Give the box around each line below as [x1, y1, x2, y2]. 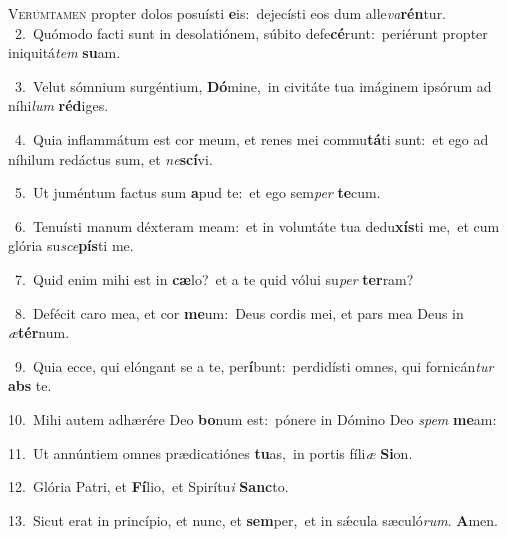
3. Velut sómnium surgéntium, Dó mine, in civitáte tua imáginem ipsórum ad [14, 75, 492, 96]
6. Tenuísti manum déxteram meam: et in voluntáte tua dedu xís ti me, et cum [14, 215, 500, 236]
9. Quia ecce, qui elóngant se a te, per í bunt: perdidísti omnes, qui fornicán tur [14, 355, 494, 376]
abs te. [8, 375, 52, 396]
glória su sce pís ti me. [8, 235, 134, 256]
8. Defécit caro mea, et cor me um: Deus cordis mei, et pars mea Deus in [14, 302, 464, 323]
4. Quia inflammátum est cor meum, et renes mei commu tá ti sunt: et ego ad [14, 128, 489, 149]
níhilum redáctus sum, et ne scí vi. [8, 148, 213, 169]
